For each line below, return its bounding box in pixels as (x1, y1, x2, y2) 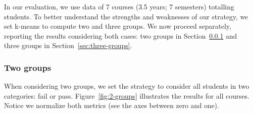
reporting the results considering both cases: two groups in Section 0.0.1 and (4, 30, 237, 41)
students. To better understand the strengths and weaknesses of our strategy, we (4, 11, 248, 21)
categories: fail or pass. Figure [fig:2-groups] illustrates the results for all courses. (4, 90, 250, 101)
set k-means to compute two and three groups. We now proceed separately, (4, 21, 231, 31)
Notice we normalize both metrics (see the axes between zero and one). (4, 100, 219, 111)
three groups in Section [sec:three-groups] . (4, 40, 132, 51)
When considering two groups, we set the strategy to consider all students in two (4, 81, 250, 91)
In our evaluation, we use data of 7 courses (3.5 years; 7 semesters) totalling (4, 1, 234, 11)
